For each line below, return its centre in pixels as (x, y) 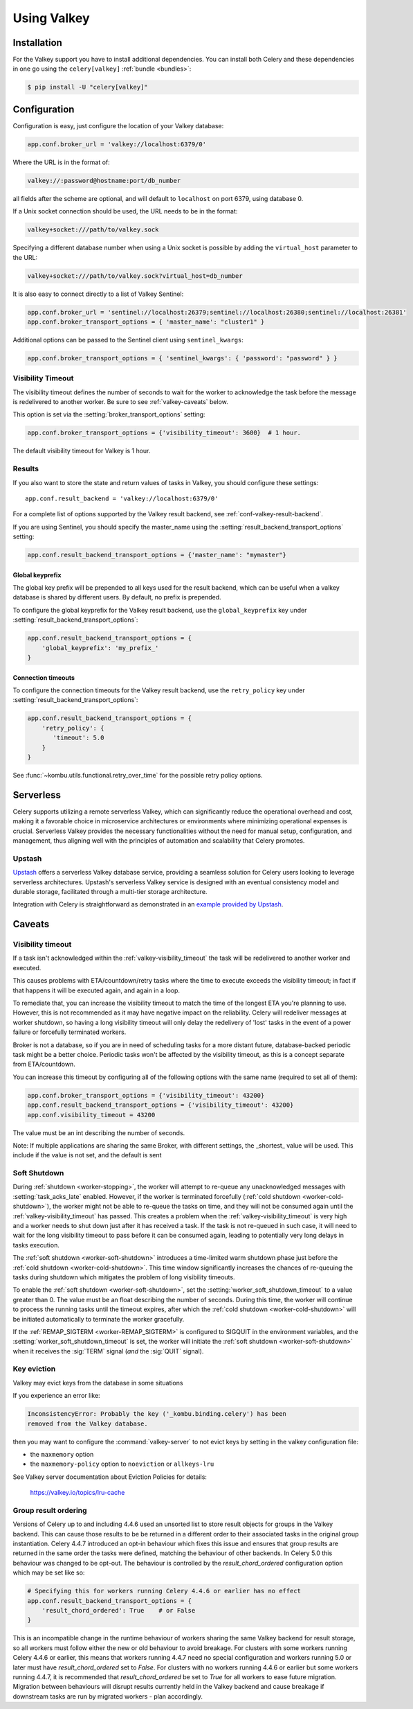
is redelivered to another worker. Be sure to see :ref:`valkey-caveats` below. (120, 402)
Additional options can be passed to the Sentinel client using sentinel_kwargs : (128, 340)
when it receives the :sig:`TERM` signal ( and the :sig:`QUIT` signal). (108, 1351)
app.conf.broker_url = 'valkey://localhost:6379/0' (117, 144)
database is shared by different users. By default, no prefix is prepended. (117, 597)
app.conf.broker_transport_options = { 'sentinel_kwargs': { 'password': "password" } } (183, 358)
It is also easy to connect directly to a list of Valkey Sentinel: (98, 294)
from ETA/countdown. (44, 1064)
